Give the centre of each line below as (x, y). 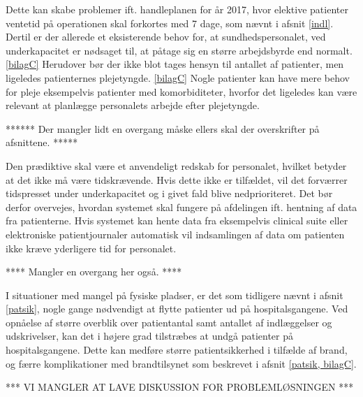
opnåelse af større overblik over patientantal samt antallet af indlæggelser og (169, 322)
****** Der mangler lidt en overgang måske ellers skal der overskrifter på (163, 128)
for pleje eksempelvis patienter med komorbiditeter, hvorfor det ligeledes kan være (181, 91)
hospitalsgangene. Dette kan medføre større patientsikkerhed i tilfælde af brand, (177, 350)
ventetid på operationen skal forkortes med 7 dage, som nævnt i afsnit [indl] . (170, 23)
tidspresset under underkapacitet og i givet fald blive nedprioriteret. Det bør (169, 193)
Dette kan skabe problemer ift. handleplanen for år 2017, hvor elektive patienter (177, 9)
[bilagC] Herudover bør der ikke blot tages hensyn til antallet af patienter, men (175, 64)
